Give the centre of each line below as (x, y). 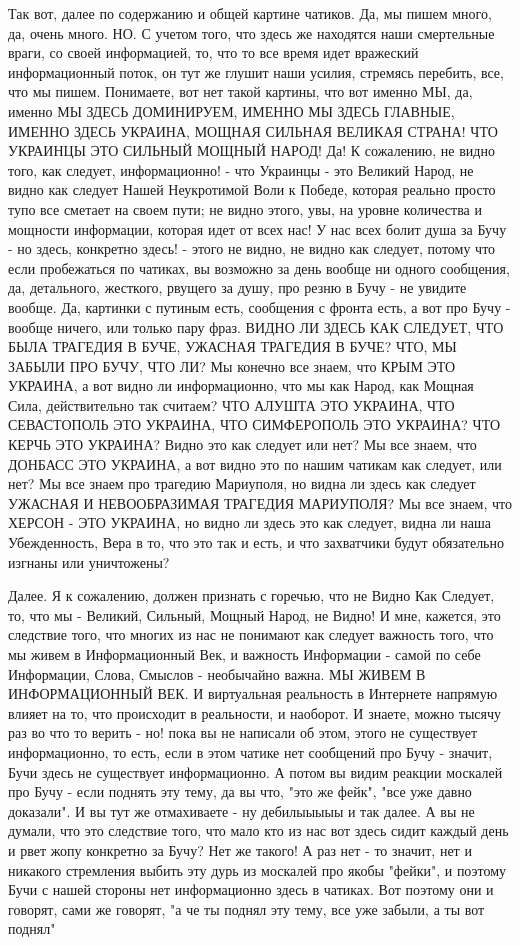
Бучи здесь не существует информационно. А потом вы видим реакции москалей (255, 771)
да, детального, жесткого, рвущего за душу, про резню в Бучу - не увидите (237, 287)
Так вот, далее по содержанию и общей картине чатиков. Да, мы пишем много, (250, 13)
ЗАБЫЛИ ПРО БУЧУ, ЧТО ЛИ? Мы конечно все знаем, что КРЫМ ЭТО (232, 365)
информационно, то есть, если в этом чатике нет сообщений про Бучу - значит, (250, 751)
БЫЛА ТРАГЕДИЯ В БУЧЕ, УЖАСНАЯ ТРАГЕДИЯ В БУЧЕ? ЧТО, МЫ (232, 346)
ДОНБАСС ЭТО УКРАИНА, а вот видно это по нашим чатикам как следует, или (255, 463)
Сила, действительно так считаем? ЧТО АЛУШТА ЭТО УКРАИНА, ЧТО (231, 404)
